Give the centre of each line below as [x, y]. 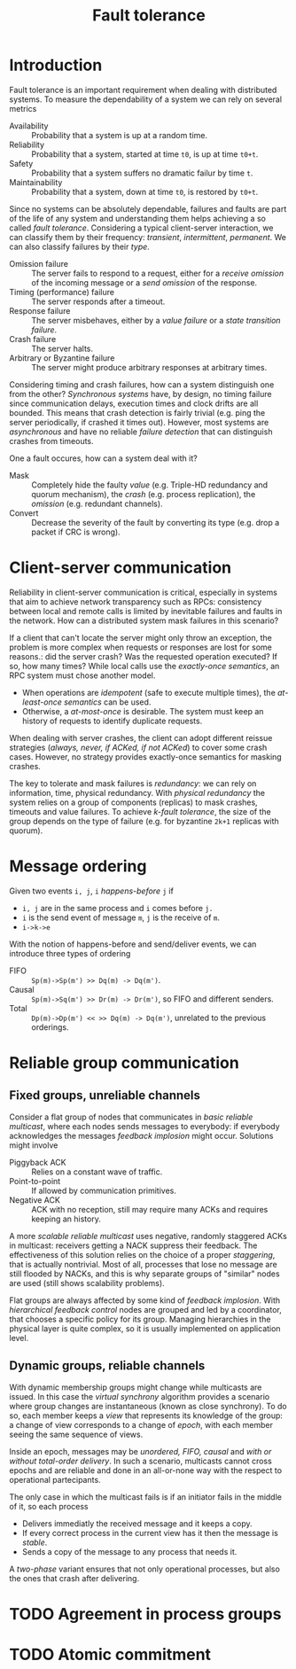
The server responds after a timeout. [98, 301]
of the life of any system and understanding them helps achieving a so [137, 218]
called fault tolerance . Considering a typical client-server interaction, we [141, 228]
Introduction [56, 65]
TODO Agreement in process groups [145, 1614]
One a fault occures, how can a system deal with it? [103, 458]
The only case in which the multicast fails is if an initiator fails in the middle [145, 1497]
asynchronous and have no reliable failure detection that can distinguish [141, 432]
